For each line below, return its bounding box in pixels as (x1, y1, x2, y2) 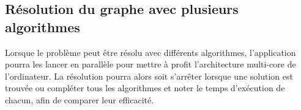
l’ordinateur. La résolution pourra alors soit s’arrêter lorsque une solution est (5, 69, 293, 82)
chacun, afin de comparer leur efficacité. (5, 93, 154, 106)
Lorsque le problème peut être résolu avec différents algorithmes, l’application (5, 46, 296, 58)
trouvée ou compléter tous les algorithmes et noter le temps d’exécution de (5, 81, 285, 94)
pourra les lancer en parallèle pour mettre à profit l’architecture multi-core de (5, 58, 296, 70)
